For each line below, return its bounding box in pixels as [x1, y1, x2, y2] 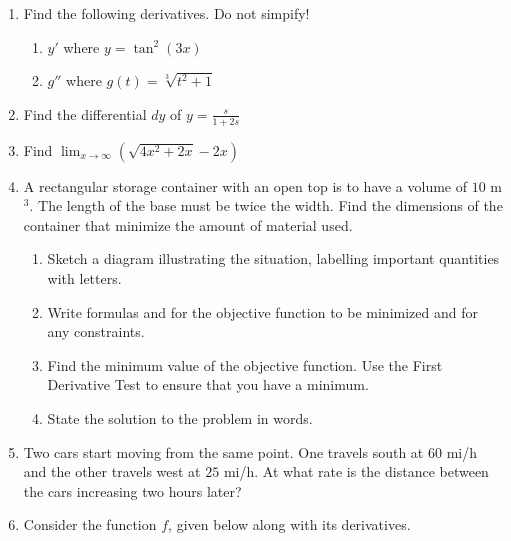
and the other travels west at [23, 461, 201, 482]
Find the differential [23, 103, 147, 124]
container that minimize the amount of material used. [23, 214, 353, 235]
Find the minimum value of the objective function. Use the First [47, 354, 443, 375]
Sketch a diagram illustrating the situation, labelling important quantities [47, 248, 500, 269]
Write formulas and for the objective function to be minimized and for [47, 301, 478, 322]
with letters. [47, 267, 122, 288]
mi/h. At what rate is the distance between [223, 461, 489, 482]
